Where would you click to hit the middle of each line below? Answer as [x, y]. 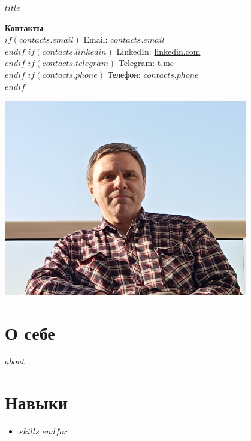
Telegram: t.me [146, 63]
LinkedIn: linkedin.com [158, 51]
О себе [30, 332]
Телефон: [124, 74]
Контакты [24, 27]
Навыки [37, 402]
